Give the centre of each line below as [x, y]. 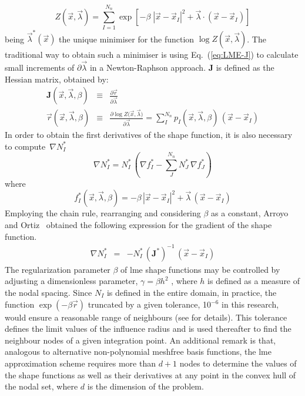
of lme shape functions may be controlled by [200, 269]
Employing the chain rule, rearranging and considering [103, 213]
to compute [25, 146]
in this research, [250, 304]
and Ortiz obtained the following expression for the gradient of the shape [138, 225]
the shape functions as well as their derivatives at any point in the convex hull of [150, 374]
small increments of [40, 67]
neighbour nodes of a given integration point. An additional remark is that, [140, 340]
